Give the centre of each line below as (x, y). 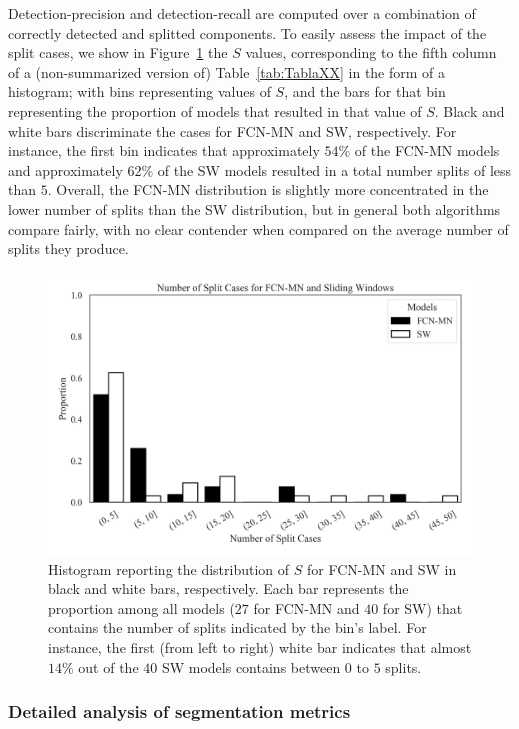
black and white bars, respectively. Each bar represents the (228, 588)
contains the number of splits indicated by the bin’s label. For (237, 627)
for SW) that (422, 607)
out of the (108, 666)
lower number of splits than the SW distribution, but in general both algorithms (254, 208)
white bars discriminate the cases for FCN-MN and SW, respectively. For (232, 130)
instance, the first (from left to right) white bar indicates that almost (260, 647)
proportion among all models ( (141, 607)
